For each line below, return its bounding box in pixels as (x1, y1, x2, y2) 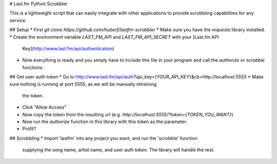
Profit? (22, 126, 36, 132)
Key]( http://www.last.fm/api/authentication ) (22, 45, 115, 51)
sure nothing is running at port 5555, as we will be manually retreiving (9, 81, 157, 87)
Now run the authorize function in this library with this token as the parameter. (22, 118, 187, 125)
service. (9, 17, 27, 23)
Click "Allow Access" (22, 104, 67, 110)
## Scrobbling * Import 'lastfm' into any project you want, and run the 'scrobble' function (9, 135, 197, 141)
